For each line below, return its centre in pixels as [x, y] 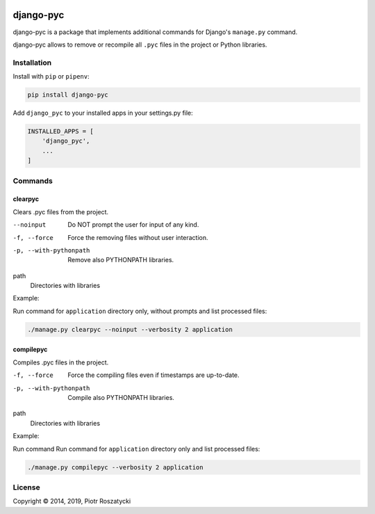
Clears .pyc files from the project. [61, 211]
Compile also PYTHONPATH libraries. [121, 397]
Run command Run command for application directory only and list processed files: [136, 449]
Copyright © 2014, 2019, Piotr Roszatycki [72, 501]
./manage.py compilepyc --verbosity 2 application [116, 467]
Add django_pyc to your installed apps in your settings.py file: [103, 113]
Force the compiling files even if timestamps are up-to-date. [153, 375]
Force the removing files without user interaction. [138, 237]
